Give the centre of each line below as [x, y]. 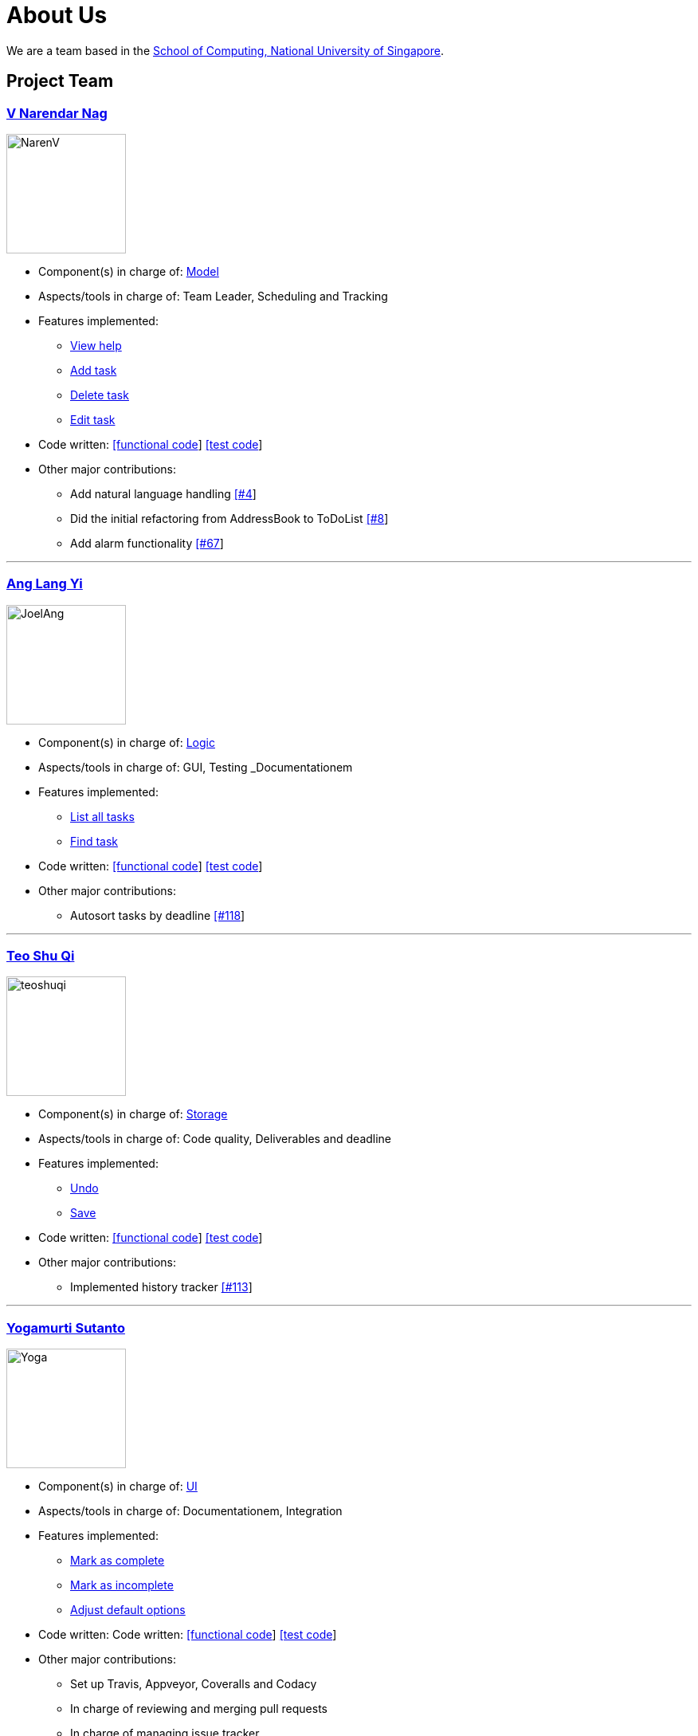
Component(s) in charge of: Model [129, 271]
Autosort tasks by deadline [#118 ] [158, 915]
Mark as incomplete [122, 1585]
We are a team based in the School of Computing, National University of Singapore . [225, 50]
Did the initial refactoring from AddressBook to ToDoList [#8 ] [229, 518]
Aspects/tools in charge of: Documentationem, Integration [190, 1511]
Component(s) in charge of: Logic [127, 742]
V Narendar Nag [57, 113]
